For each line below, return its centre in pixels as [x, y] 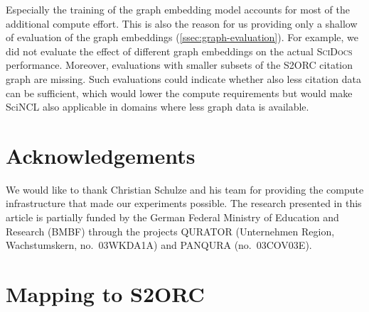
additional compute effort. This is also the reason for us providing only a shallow [182, 23]
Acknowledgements [101, 155]
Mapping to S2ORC [105, 294]
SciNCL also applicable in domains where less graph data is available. [157, 107]
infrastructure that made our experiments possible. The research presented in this [184, 203]
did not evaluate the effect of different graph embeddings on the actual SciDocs [179, 51]
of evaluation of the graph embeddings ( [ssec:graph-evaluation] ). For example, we [182, 37]
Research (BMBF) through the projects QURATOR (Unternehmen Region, [170, 231]
